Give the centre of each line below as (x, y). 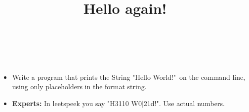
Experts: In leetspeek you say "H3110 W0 (77, 103)
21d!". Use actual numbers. (184, 103)
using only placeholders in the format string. (79, 86)
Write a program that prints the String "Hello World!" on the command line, (129, 77)
